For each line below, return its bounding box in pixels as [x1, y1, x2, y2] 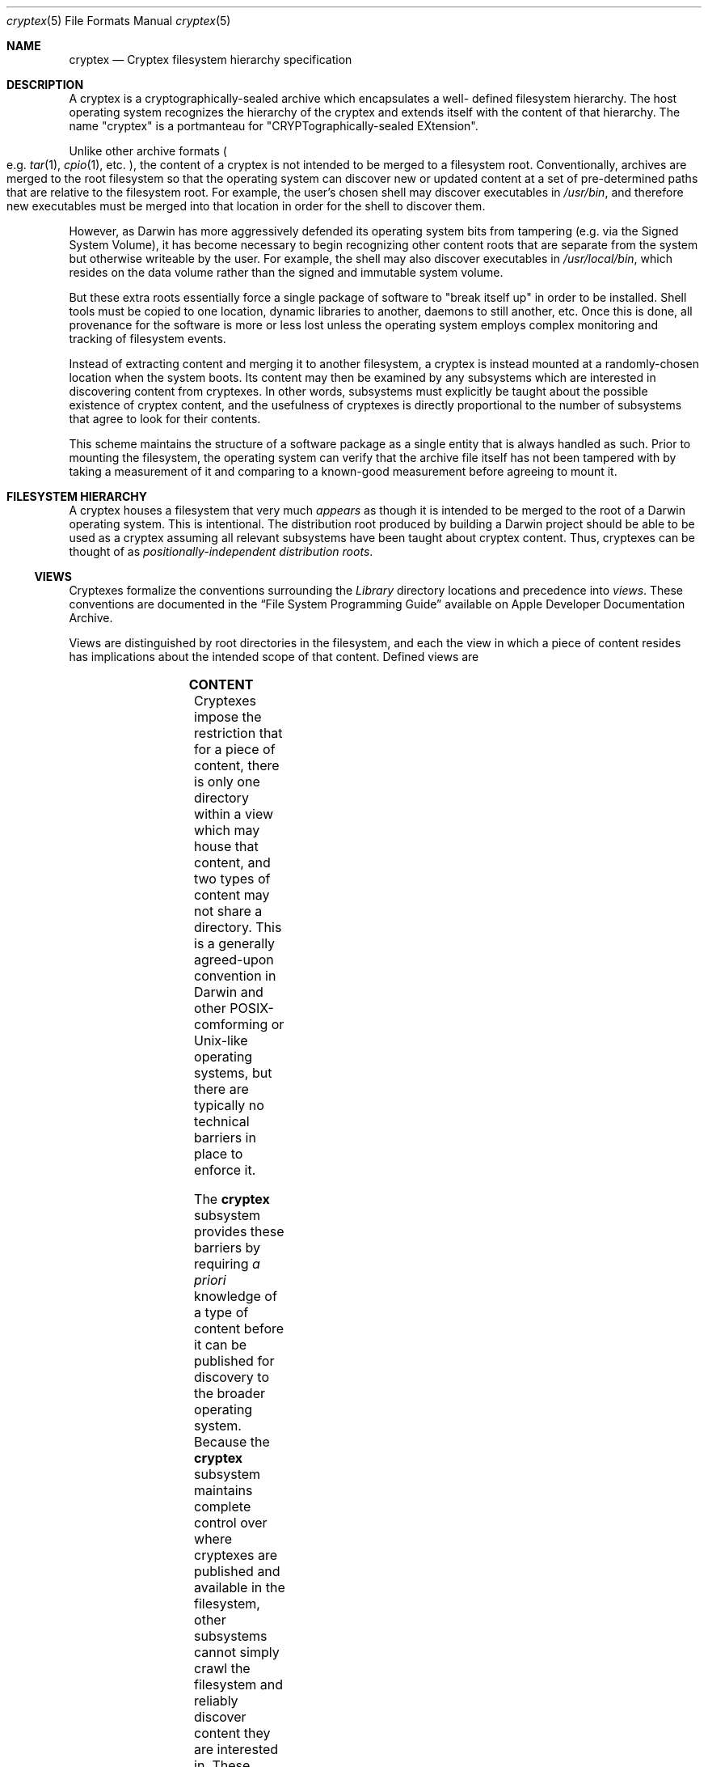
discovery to [194, 1369, 270, 1385]
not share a [194, 903, 263, 919]
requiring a [194, 1256, 260, 1272]
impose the [194, 709, 262, 725]
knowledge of [194, 1288, 277, 1304]
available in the [194, 1579, 285, 1595]
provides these [194, 1223, 284, 1239]
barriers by [194, 1239, 261, 1256]
